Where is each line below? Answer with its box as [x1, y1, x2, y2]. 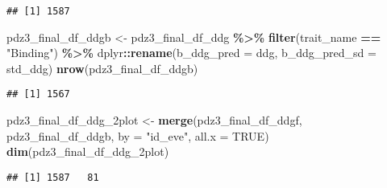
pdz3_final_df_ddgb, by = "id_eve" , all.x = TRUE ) [6, 127, 269, 144]
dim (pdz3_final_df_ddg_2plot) [6, 143, 169, 160]
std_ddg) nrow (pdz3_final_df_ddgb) [6, 59, 198, 76]
